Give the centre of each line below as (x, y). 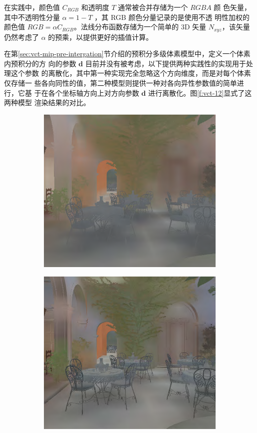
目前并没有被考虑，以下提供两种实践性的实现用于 (165, 63)
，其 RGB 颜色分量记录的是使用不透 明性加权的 (172, 17)
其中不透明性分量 (32, 17)
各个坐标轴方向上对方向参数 (94, 92)
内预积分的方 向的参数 (40, 63)
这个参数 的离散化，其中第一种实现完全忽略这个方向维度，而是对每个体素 (131, 73)
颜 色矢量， (233, 7)
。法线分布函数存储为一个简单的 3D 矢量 (140, 27)
